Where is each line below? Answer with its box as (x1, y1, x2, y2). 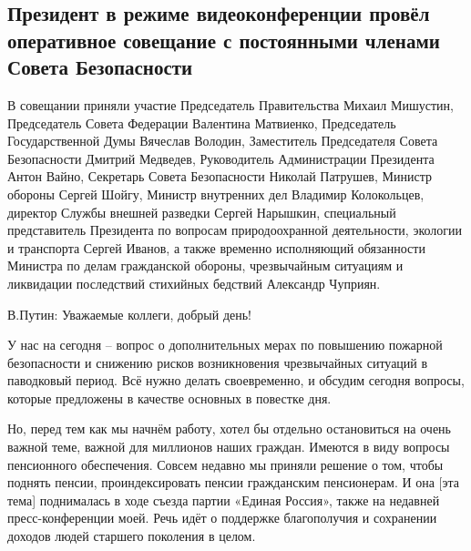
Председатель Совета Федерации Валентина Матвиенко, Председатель (7, 113, 396, 132)
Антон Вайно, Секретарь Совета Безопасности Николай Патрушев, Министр (7, 167, 432, 186)
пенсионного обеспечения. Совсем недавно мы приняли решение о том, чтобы (7, 454, 444, 474)
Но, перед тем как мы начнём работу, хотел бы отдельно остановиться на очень (7, 419, 451, 438)
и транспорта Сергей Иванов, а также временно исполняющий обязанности (7, 238, 425, 257)
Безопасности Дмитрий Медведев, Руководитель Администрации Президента (7, 148, 435, 168)
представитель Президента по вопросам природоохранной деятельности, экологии (7, 220, 463, 240)
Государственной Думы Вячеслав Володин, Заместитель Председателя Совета (7, 131, 438, 150)
